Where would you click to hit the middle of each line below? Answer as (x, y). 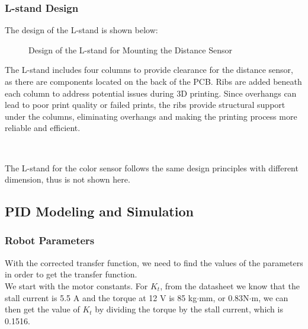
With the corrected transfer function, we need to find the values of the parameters (154, 262)
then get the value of (42, 309)
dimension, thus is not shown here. (68, 179)
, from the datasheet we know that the (230, 285)
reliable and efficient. (43, 128)
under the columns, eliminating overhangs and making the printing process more (151, 116)
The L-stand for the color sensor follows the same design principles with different (152, 167)
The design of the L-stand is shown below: (81, 30)
